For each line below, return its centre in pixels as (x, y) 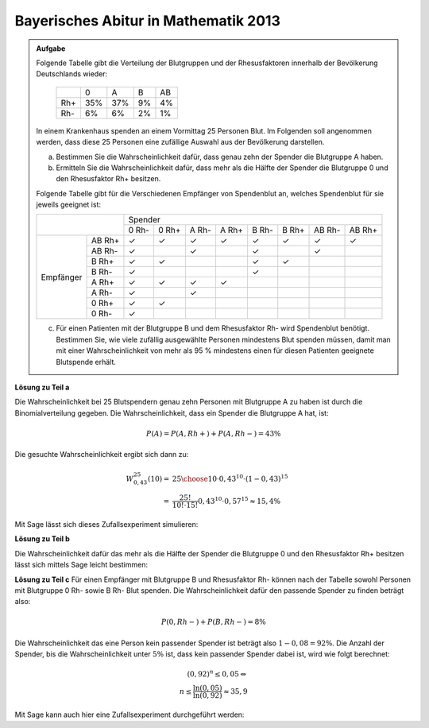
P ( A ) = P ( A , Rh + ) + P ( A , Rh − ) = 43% (213, 434)
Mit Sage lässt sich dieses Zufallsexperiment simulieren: (106, 524)
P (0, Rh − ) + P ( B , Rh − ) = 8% (213, 622)
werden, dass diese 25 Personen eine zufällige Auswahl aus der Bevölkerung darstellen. (180, 142)
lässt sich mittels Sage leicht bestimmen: (81, 565)
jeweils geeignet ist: (69, 205)
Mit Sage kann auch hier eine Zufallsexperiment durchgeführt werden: (129, 714)
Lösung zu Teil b (43, 539)
